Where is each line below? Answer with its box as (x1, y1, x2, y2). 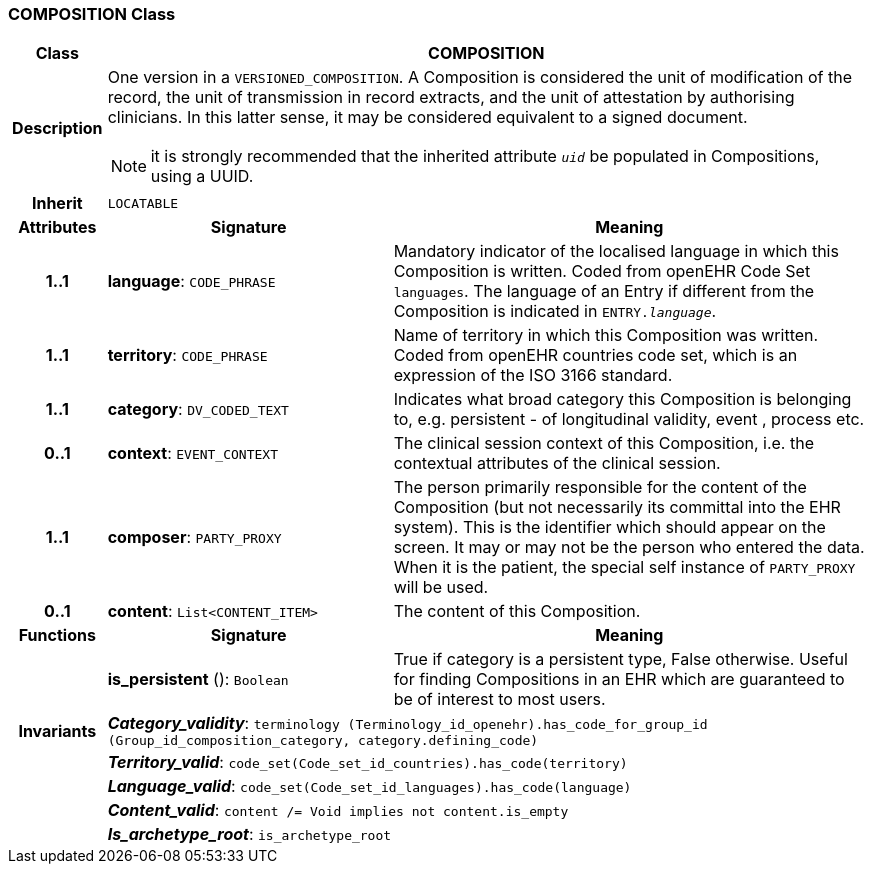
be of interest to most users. (393, 689, 606, 710)
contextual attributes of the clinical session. (393, 453, 721, 474)
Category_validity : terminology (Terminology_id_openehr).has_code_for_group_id (107, 713, 708, 734)
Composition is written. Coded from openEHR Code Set (393, 261, 811, 282)
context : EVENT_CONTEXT (107, 443, 278, 464)
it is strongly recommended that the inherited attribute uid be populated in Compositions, (150, 146, 820, 167)
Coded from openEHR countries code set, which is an (393, 345, 798, 366)
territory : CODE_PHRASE (107, 345, 268, 366)
